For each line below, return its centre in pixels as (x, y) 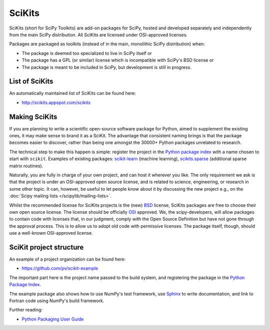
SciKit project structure (46, 247)
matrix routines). (26, 166)
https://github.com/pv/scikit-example (60, 268)
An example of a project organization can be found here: (67, 259)
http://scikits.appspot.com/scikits (56, 102)
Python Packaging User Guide (53, 319)
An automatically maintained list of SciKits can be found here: (72, 93)
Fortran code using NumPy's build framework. (57, 301)
